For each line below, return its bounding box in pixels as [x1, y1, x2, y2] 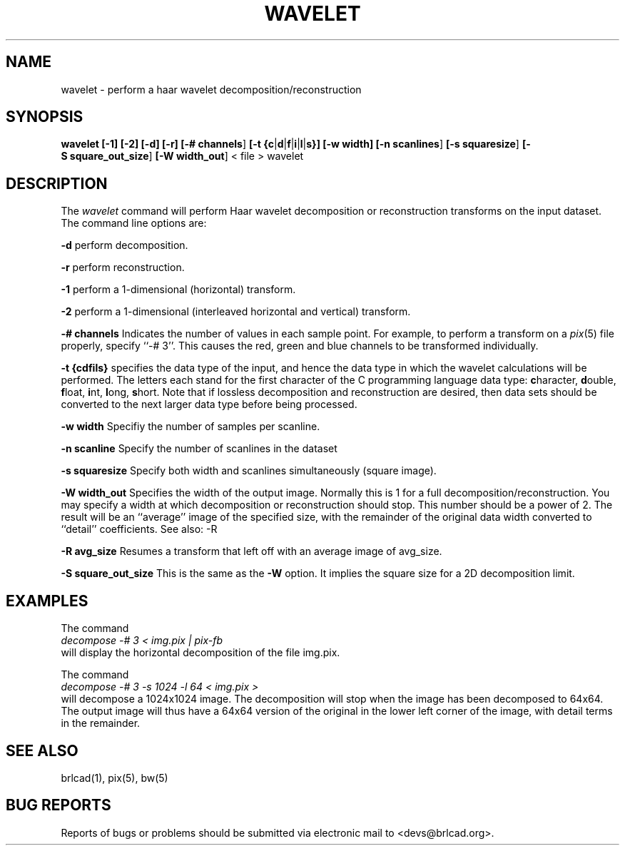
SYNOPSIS [6, 108, 83, 126]
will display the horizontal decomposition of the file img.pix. [61, 646, 340, 659]
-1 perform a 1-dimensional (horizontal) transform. [61, 283, 296, 296]
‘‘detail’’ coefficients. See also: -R [61, 523, 218, 536]
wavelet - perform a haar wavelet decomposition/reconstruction [61, 83, 362, 96]
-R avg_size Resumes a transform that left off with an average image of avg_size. [61, 545, 442, 558]
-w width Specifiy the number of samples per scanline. [61, 420, 320, 433]
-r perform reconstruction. [61, 261, 185, 274]
